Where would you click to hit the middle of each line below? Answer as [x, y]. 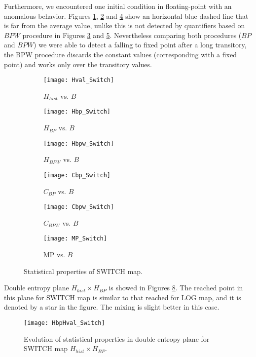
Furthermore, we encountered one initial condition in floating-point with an [118, 6]
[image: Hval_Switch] [79, 80]
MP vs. [54, 255]
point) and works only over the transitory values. [78, 64]
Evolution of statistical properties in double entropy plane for [117, 338]
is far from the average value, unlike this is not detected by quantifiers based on [125, 25]
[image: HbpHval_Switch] [64, 323]
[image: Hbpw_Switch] [79, 143]
